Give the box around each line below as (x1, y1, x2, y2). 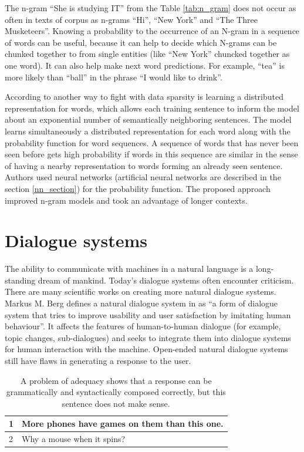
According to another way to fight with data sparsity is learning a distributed (5, 90, 283, 103)
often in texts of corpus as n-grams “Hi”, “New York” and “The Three (5, 13, 258, 25)
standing (5, 274, 36, 286)
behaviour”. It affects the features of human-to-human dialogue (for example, (5, 320, 281, 332)
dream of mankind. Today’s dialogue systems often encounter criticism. (38, 274, 294, 286)
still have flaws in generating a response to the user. (5, 354, 191, 366)
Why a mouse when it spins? (22, 433, 126, 445)
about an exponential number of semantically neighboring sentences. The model (5, 113, 292, 126)
